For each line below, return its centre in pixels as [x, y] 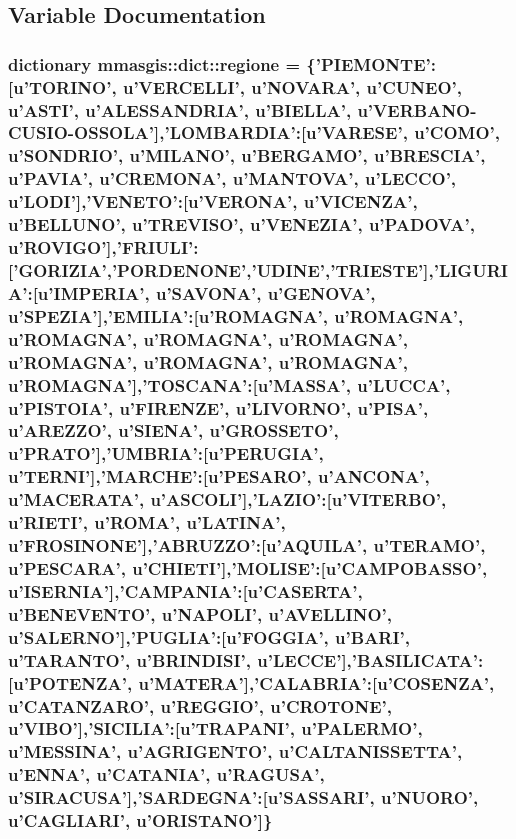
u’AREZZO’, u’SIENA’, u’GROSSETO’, [173, 430]
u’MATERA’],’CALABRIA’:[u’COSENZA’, [316, 682]
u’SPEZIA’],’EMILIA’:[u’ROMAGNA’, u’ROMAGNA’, [236, 315]
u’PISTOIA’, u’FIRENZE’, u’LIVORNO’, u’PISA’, [218, 407]
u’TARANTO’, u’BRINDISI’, [130, 659]
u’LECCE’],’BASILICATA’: [370, 659]
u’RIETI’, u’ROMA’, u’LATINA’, [147, 522]
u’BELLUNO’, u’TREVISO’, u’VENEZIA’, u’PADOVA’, [241, 224]
